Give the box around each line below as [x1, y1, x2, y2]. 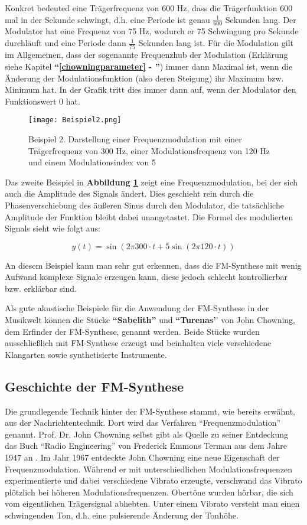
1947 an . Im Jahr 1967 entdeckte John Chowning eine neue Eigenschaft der [5, 451, 280, 464]
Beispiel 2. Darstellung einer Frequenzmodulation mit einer [28, 132, 242, 145]
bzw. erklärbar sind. [5, 282, 77, 294]
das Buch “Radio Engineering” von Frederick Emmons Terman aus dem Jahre [5, 439, 287, 452]
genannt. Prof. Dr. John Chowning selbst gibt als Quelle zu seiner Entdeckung [5, 428, 288, 440]
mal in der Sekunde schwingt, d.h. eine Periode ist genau [5, 13, 210, 25]
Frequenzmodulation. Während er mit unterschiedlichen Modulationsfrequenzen [5, 462, 293, 475]
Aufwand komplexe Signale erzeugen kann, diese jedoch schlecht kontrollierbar [5, 270, 288, 283]
